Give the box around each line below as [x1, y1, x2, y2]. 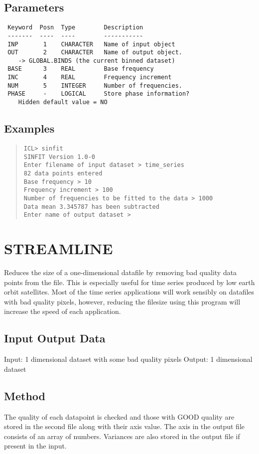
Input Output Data [4, 330, 106, 346]
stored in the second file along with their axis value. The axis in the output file [4, 421, 245, 432]
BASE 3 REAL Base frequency [7, 65, 154, 73]
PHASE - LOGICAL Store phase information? [7, 90, 190, 98]
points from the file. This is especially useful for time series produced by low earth [4, 277, 255, 287]
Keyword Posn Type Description [7, 24, 143, 31]
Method [4, 388, 45, 403]
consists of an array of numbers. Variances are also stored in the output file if [4, 431, 240, 441]
